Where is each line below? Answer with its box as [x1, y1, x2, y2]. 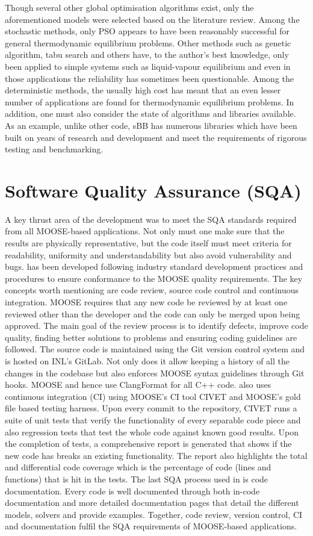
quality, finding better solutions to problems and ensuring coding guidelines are [5, 331, 297, 343]
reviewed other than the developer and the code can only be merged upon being [5, 307, 300, 320]
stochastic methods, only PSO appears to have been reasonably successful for [5, 25, 290, 37]
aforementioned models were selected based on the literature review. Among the [5, 13, 300, 25]
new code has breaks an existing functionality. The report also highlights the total [5, 449, 308, 461]
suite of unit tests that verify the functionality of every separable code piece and [5, 413, 301, 426]
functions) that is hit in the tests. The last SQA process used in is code [5, 472, 268, 485]
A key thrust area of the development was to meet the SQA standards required [5, 213, 297, 225]
